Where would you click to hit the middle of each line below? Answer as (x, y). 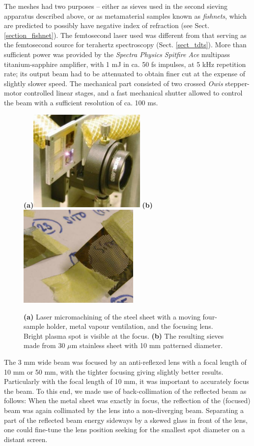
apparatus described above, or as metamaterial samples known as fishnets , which (126, 16)
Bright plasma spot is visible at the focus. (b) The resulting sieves (124, 335)
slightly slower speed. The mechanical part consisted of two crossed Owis (113, 83)
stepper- (237, 83)
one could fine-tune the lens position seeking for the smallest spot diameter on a (125, 430)
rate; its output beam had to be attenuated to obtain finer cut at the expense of (125, 74)
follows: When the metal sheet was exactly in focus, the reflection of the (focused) (127, 400)
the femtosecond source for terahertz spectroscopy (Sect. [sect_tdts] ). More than (125, 45)
